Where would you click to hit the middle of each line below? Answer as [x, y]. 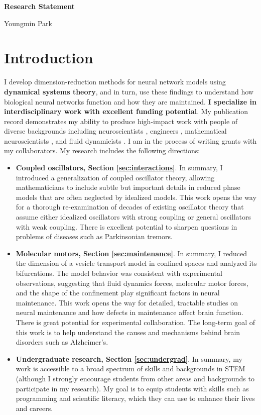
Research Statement [39, 6]
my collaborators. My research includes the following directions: [102, 150]
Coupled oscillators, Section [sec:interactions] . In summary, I [119, 168]
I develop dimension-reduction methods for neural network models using [115, 82]
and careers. [34, 408]
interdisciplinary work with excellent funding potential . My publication [126, 111]
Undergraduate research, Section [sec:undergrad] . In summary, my [129, 358]
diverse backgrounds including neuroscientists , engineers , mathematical [115, 131]
